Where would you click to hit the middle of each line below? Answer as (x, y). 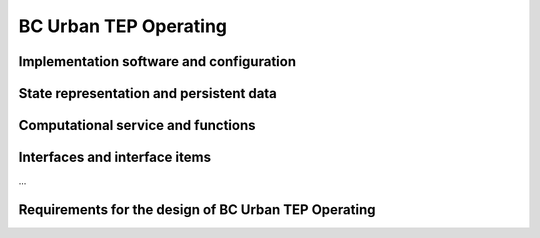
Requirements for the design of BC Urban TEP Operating (197, 209)
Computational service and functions (137, 125)
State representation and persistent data (147, 93)
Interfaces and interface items (115, 157)
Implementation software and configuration (157, 61)
